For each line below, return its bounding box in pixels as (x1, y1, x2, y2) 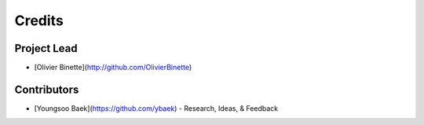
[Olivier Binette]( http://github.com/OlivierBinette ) (34, 63, 192, 72)
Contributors (14, 83, 79, 96)
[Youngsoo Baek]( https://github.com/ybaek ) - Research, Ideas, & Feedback (34, 103, 279, 113)
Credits (14, 12, 64, 29)
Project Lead (14, 42, 78, 55)
